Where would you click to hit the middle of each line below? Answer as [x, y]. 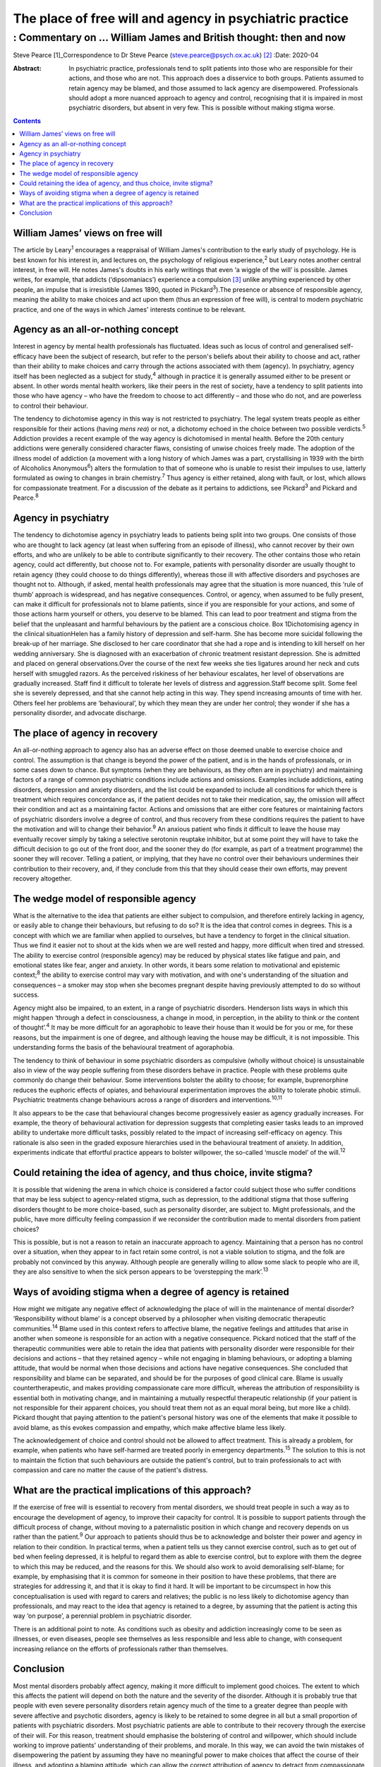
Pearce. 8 [26, 497]
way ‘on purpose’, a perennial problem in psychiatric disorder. [102, 1616]
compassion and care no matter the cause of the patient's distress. [110, 1470]
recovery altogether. [42, 879]
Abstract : [27, 68]
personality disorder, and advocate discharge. [80, 713]
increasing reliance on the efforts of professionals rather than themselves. [121, 1649]
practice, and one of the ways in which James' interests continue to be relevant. [129, 309]
